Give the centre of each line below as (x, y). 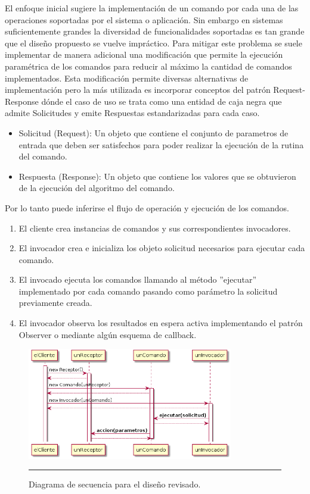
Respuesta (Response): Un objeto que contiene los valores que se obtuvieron (157, 176)
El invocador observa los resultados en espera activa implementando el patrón (161, 323)
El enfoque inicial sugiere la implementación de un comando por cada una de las (152, 8)
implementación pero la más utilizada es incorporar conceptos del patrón (138, 90)
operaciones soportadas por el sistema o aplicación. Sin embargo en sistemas (144, 19)
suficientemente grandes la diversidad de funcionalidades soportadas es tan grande (155, 31)
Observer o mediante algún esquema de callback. (108, 334)
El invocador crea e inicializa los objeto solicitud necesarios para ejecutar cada (162, 248)
